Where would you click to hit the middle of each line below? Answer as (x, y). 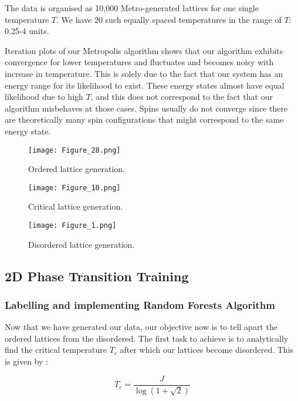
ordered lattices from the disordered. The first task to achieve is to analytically (147, 338)
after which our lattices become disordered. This (207, 350)
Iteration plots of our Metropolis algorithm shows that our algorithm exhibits (144, 50)
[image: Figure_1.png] (72, 226)
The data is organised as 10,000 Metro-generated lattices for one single (132, 8)
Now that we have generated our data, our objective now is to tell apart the (141, 327)
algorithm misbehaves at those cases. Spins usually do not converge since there (146, 108)
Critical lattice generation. (76, 206)
